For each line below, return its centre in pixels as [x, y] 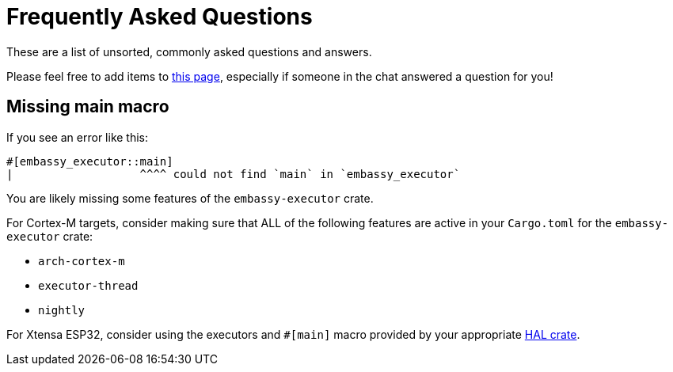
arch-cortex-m [82, 261]
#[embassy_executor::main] [90, 161]
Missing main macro [88, 107]
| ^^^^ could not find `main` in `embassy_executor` [234, 174]
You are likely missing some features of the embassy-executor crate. [190, 198]
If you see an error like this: [78, 137]
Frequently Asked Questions [160, 17]
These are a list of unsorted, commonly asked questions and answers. [189, 51]
